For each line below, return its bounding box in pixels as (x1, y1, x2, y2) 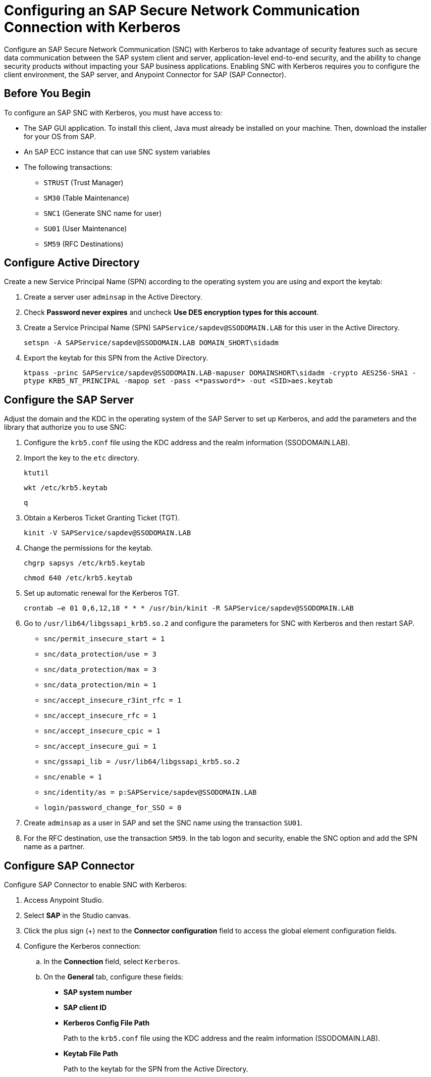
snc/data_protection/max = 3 (44, 666, 157, 674)
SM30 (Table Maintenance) (44, 193, 129, 202)
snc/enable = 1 (44, 773, 103, 781)
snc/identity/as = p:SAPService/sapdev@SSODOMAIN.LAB (44, 788, 257, 797)
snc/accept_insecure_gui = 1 (44, 742, 157, 751)
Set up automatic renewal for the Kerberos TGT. (24, 589, 180, 598)
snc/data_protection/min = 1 (44, 681, 157, 689)
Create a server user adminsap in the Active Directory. (24, 293, 203, 302)
